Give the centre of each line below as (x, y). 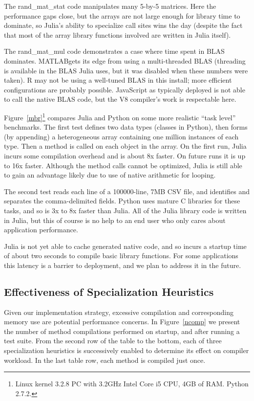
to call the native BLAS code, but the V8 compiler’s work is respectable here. (120, 99)
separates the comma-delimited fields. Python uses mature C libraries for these (122, 201)
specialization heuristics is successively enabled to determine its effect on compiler (127, 350)
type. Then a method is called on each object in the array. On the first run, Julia (125, 146)
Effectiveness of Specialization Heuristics (109, 291)
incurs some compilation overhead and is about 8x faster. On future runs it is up (125, 155)
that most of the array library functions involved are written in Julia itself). (117, 34)
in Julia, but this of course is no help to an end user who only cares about (115, 220)
